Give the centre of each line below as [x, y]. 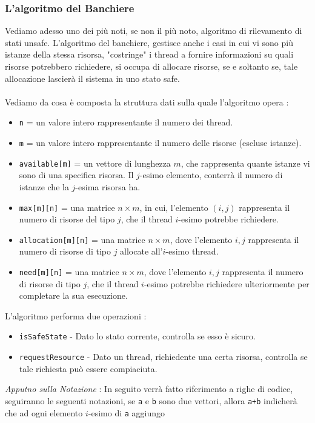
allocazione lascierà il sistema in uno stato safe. [92, 78]
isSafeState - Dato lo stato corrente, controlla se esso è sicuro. [137, 336]
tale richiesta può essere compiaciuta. [88, 368]
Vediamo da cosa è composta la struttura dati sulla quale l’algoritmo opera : [147, 102]
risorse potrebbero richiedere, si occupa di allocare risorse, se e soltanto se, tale [151, 66]
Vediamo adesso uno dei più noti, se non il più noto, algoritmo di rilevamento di [154, 31]
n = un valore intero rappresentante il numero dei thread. [126, 122]
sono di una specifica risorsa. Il [76, 175]
